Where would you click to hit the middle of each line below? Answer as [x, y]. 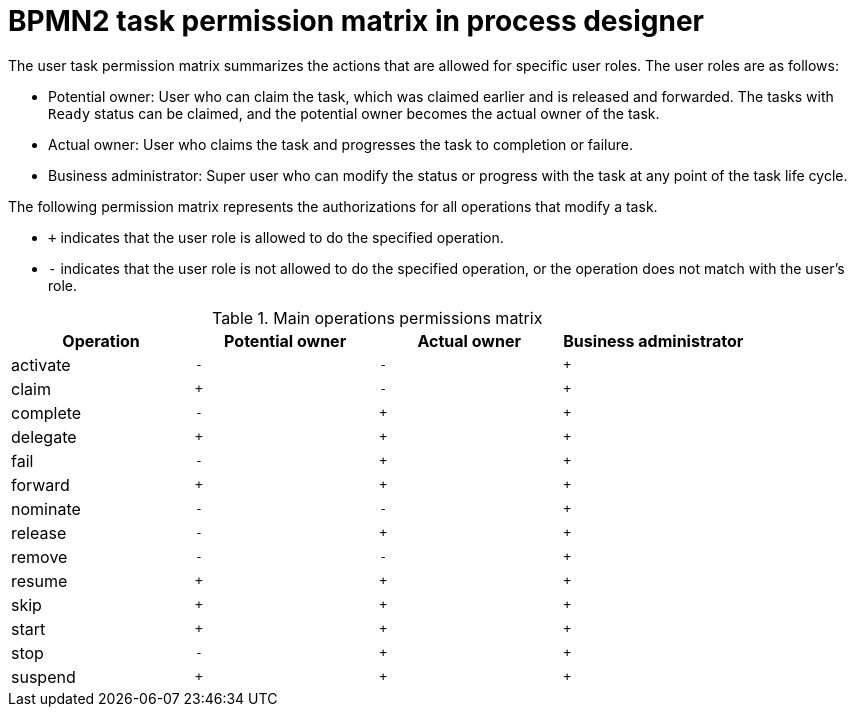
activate [41, 364]
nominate [46, 508]
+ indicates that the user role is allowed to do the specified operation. [276, 237]
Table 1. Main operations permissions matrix [377, 317]
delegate [44, 436]
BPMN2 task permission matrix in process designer [356, 21]
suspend [43, 676]
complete [46, 412]
